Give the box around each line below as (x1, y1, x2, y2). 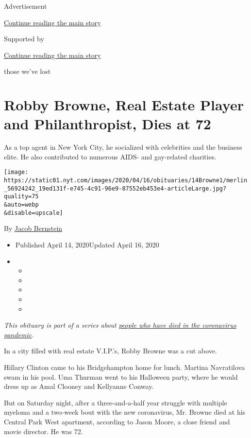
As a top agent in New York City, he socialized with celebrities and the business (4, 142, 242, 152)
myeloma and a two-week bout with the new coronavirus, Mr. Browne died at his (4, 407, 246, 417)
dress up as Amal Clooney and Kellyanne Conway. (4, 381, 154, 391)
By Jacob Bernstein (4, 223, 63, 233)
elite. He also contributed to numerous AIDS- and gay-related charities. (4, 151, 217, 161)
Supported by (4, 34, 44, 44)
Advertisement (4, 1, 47, 11)
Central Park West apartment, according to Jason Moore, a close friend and (4, 416, 230, 426)
